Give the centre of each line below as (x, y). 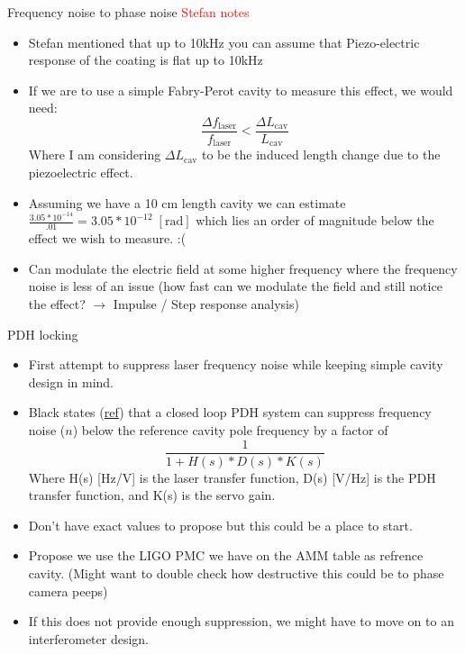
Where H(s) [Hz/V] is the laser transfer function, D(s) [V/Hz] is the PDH (232, 477)
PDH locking (43, 334)
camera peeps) (68, 590)
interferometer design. (88, 638)
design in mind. (71, 381)
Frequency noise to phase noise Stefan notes (128, 12)
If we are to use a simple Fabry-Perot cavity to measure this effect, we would (241, 90)
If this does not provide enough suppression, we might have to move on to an (241, 621)
